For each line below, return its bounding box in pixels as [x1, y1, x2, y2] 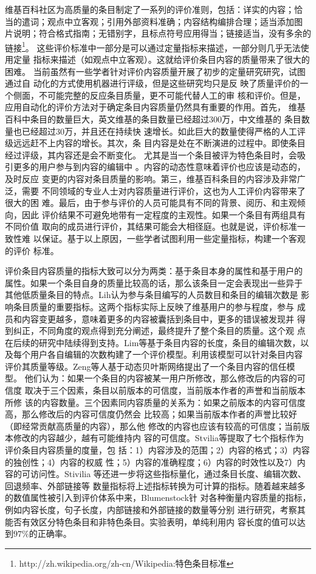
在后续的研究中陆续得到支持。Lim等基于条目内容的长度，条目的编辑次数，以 [5, 336, 309, 349]
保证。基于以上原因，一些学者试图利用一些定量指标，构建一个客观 [41, 232, 306, 244]
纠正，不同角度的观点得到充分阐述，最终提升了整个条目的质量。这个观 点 [13, 324, 306, 337]
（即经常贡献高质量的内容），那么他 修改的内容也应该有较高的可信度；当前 [5, 419, 301, 432]
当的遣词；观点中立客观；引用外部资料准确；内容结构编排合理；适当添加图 [5, 15, 303, 27]
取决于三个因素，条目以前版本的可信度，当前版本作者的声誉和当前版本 [24, 384, 306, 397]
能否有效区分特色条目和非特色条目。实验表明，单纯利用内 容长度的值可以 [5, 515, 297, 528]
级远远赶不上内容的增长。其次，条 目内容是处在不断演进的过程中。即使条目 [5, 136, 306, 149]
